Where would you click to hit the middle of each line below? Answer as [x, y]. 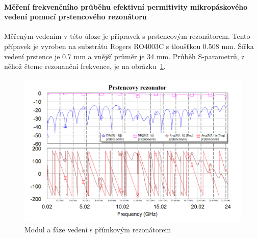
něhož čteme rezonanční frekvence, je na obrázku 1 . [85, 66]
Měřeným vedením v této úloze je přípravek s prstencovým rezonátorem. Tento [127, 36]
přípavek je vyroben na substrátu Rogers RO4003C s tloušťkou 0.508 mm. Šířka [129, 46]
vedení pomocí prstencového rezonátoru [75, 17]
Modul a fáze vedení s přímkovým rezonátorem [98, 229]
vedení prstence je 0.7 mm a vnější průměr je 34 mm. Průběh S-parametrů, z [124, 56]
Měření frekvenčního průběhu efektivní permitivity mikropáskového [126, 6]
